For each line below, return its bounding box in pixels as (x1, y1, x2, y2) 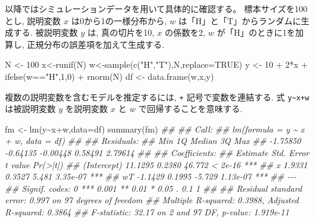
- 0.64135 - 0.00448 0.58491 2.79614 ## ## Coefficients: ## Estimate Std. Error (5, 146, 310, 158)
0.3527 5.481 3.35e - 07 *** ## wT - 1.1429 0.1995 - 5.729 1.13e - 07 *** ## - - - (5, 170, 296, 183)
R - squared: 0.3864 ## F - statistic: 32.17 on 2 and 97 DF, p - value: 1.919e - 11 (5, 205, 290, 218)
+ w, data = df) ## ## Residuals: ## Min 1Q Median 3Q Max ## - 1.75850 (5, 134, 301, 147)
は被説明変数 (5, 102, 56, 115)
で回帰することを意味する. (138, 102, 242, 115)
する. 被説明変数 (13, 26, 78, 39)
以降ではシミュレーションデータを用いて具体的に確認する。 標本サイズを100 (5, 2, 308, 15)
